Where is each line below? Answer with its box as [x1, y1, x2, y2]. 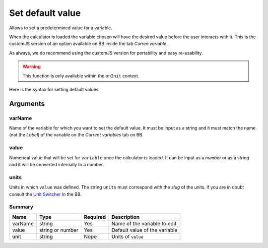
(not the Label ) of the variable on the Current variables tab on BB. [9, 132, 144, 138]
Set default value [9, 7, 81, 18]
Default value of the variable [111, 226, 178, 233]
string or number [39, 226, 79, 233]
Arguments [9, 99, 45, 108]
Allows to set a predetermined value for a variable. [9, 25, 113, 31]
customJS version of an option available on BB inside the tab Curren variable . [9, 41, 168, 47]
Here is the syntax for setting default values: [9, 86, 100, 92]
